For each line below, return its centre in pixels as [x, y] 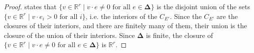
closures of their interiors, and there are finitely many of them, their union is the [126, 26]
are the [227, 16]
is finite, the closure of [179, 35]
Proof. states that [31, 6]
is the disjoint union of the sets [203, 6]
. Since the [186, 16]
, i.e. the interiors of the [121, 16]
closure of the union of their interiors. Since [69, 35]
